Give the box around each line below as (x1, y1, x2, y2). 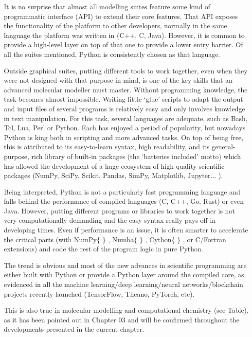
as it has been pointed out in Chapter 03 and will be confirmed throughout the (4, 314, 240, 324)
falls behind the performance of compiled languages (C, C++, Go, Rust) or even (4, 196, 244, 206)
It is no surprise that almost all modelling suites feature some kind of (4, 1, 211, 11)
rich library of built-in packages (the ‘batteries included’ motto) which (31, 151, 241, 161)
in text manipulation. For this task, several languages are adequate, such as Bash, (4, 113, 248, 123)
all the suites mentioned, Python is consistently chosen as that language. (4, 49, 220, 59)
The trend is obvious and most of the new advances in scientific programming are (4, 260, 247, 270)
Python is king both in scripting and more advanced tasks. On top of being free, (4, 132, 244, 142)
